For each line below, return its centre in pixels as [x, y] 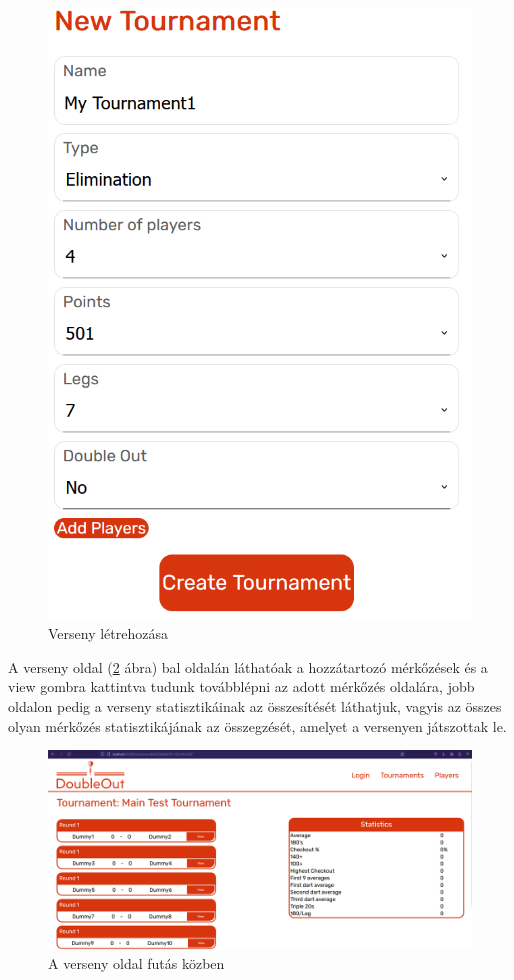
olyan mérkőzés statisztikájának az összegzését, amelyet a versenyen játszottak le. [257, 725]
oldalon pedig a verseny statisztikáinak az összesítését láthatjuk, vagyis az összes [255, 706]
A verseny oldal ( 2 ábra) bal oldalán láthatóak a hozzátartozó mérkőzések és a [248, 666]
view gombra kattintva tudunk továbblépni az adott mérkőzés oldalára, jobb [241, 686]
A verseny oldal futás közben [136, 963]
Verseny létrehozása [108, 633]
